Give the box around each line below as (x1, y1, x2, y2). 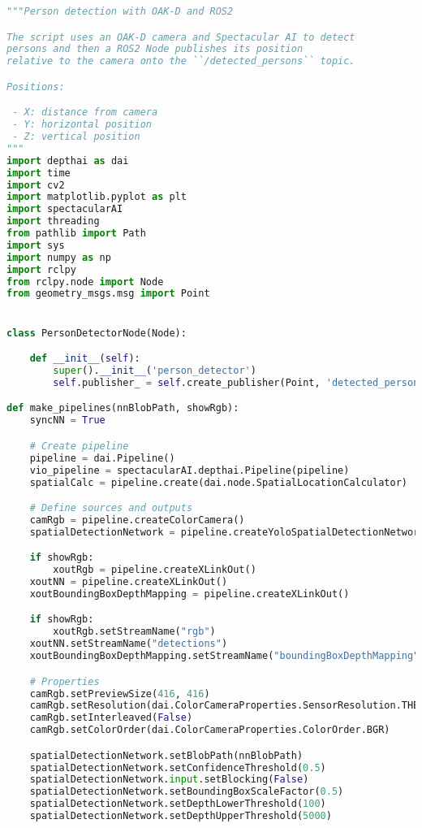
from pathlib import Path (6, 228, 146, 240)
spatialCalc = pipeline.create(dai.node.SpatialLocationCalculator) (29, 476, 407, 488)
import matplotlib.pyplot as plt (6, 191, 187, 203)
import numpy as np (6, 251, 111, 263)
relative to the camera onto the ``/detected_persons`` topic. (6, 55, 355, 67)
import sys (6, 239, 65, 251)
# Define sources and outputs (29, 502, 193, 514)
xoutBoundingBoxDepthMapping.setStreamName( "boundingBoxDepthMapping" (29, 650, 420, 662)
